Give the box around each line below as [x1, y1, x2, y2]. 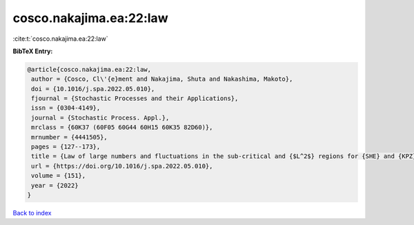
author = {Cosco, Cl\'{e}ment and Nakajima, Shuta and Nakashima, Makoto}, [31, 75, 293, 83]
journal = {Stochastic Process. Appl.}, [31, 114, 170, 121]
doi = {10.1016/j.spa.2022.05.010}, [31, 85, 155, 92]
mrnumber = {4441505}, [31, 133, 108, 141]
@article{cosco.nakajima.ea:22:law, [27, 66, 152, 73]
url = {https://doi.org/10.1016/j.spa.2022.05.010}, [31, 162, 213, 170]
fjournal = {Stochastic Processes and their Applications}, [31, 95, 239, 103]
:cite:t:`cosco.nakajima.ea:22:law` [12, 35, 108, 43]
